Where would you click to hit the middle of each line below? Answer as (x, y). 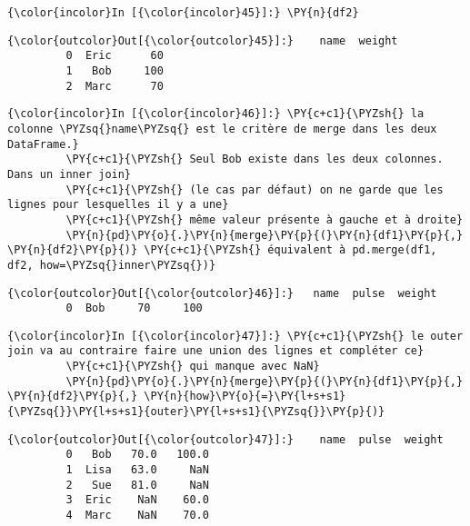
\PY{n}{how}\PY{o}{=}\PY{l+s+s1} (245, 397)
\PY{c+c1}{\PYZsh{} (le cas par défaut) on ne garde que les (255, 189)
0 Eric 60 (115, 56)
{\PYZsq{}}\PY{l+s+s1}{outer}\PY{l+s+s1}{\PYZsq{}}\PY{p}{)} (196, 412)
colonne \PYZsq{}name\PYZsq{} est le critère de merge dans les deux (222, 129)
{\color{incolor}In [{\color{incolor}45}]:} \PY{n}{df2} (183, 13)
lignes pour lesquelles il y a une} (118, 205)
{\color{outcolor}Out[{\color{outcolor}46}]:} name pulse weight (222, 293)
